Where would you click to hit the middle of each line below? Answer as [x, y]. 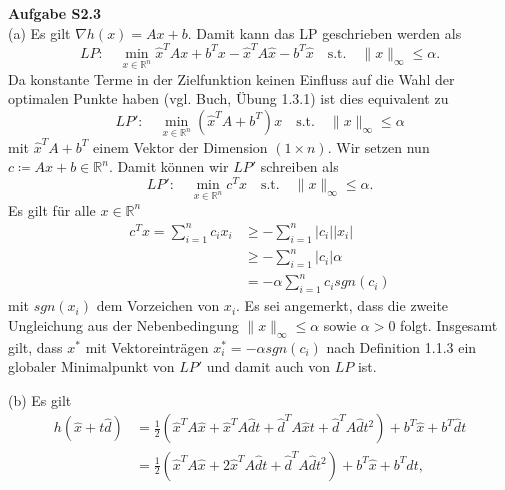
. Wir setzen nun [378, 146]
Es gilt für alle [52, 209]
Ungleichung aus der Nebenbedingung [123, 324]
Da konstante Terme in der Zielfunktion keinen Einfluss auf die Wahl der [231, 78]
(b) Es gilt [40, 399]
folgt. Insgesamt [449, 324]
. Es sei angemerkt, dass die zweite [342, 305]
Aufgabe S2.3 [55, 13]
